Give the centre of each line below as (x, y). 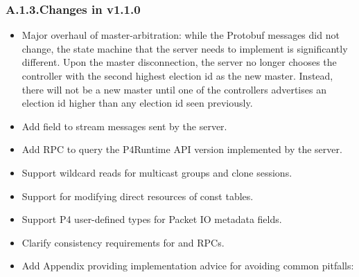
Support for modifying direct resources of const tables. (138, 196)
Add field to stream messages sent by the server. (124, 126)
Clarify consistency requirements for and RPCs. (123, 242)
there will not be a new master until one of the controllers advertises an (174, 89)
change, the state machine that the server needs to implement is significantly (185, 48)
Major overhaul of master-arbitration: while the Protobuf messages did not (181, 35)
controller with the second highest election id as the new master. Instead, (177, 75)
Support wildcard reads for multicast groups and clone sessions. (157, 172)
